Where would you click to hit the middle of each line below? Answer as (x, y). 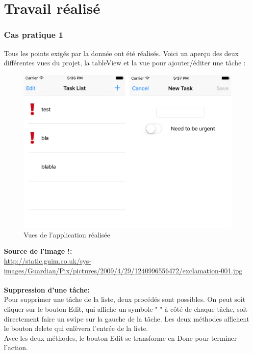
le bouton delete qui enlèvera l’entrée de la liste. (76, 328)
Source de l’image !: (38, 251)
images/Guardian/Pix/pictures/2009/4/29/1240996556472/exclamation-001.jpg (123, 270)
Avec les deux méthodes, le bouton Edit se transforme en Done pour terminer (120, 338)
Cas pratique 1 (34, 35)
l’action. (16, 347)
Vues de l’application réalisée (67, 234)
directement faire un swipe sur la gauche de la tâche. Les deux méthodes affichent (127, 318)
